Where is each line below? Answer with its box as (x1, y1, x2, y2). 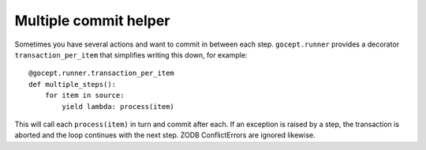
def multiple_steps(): (28, 80, 117, 88)
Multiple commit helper (14, 12, 170, 29)
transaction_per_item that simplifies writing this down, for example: (14, 50, 248, 59)
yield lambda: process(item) (62, 102, 175, 111)
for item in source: (44, 91, 125, 100)
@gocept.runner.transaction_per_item (28, 69, 175, 78)
